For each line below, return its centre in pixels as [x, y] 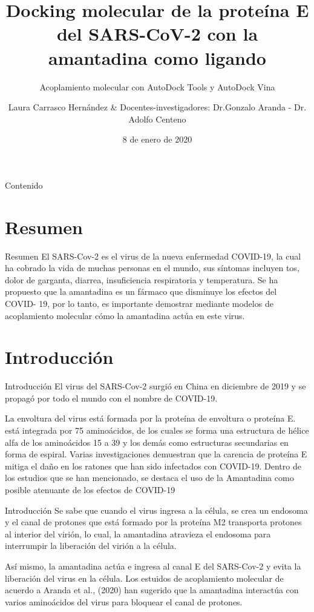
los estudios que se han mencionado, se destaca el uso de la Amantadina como [149, 478]
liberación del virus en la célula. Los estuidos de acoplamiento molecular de [144, 578]
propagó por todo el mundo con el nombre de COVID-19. [111, 398]
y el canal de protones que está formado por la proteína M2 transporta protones [153, 522]
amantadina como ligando [157, 57]
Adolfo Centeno [157, 119]
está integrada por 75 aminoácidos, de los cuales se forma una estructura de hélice [157, 430]
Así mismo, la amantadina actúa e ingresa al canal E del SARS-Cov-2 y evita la [153, 566]
